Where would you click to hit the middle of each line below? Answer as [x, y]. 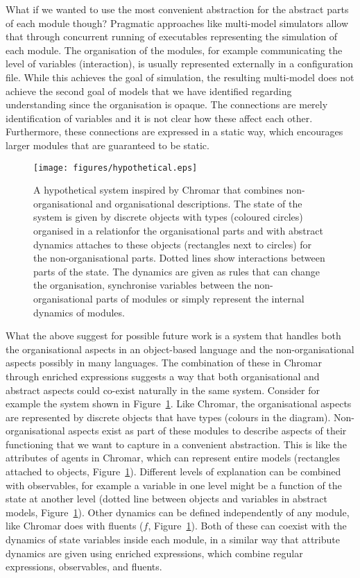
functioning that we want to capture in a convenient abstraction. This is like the [176, 444]
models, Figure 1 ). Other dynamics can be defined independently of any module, [178, 512]
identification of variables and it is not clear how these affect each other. [159, 118]
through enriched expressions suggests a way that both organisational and [163, 376]
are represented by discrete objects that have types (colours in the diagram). [168, 417]
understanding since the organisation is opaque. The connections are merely [167, 104]
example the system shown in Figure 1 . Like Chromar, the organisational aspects [179, 403]
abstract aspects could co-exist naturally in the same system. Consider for [163, 390]
